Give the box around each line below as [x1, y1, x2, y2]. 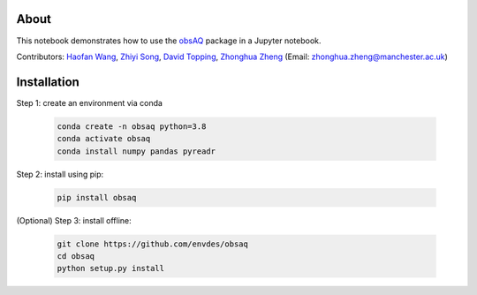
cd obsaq [57, 251, 95, 261]
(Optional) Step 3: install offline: [16, 215, 132, 225]
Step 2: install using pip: [16, 169, 104, 179]
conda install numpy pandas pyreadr [57, 146, 216, 156]
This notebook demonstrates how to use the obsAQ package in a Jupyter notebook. [16, 35, 322, 46]
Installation [16, 74, 79, 89]
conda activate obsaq [57, 133, 151, 144]
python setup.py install [57, 263, 165, 274]
